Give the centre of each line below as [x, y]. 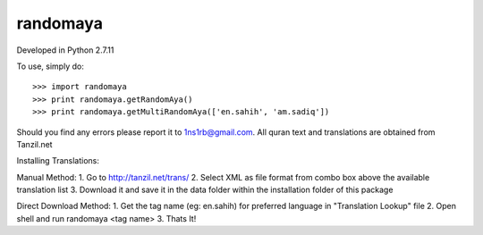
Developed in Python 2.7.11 [65, 50]
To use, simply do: [50, 66]
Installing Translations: [58, 161]
